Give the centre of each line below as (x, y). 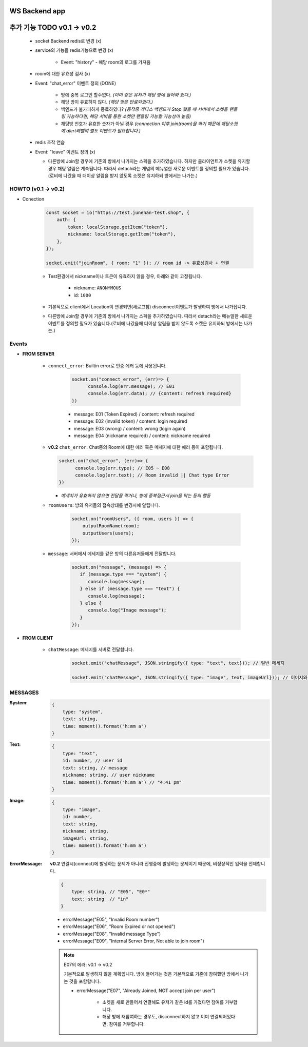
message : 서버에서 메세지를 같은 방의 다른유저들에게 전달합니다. (112, 554)
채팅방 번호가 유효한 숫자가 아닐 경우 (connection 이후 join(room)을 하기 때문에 (140, 124)
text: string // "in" (100, 899)
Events (18, 344)
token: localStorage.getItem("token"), (118, 227)
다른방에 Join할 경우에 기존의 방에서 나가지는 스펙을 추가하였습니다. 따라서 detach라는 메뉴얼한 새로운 (150, 316)
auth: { (66, 220)
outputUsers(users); (108, 533)
